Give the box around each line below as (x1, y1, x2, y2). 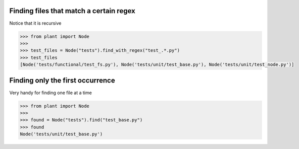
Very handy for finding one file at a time (9, 90, 92, 96)
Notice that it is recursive (9, 20, 62, 26)
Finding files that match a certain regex (9, 7, 136, 15)
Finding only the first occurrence (9, 76, 116, 85)
